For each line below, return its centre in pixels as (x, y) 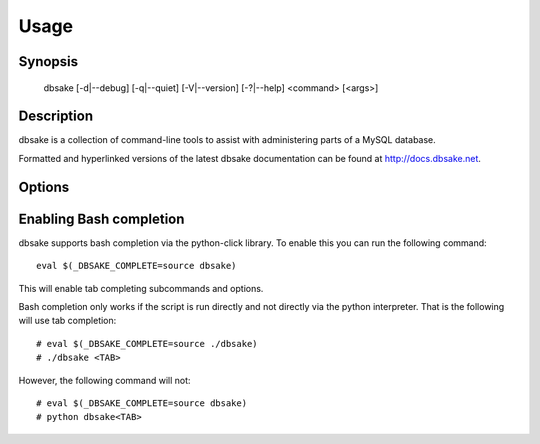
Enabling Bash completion (101, 218)
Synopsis (48, 61)
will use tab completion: (67, 321)
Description (56, 116)
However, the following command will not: (104, 380)
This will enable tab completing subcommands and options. (141, 288)
